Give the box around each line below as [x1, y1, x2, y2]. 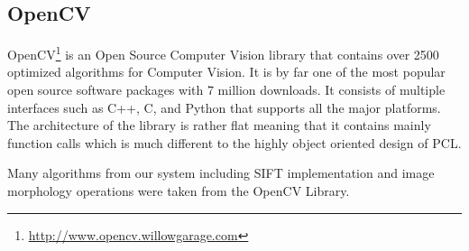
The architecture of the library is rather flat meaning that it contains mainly [7, 116, 431, 135]
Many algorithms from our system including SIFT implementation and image [7, 163, 435, 182]
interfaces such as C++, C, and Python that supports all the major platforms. [7, 98, 441, 116]
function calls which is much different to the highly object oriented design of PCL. [7, 133, 462, 152]
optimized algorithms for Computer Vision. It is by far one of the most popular [7, 62, 446, 81]
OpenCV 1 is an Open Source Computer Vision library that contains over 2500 [7, 42, 439, 63]
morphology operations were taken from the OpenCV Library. [7, 181, 350, 200]
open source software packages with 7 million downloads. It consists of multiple [7, 80, 446, 99]
